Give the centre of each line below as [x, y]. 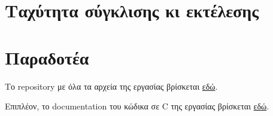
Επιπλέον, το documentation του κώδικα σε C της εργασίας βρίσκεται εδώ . [137, 106]
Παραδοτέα [47, 57]
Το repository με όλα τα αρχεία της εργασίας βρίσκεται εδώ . [111, 86]
